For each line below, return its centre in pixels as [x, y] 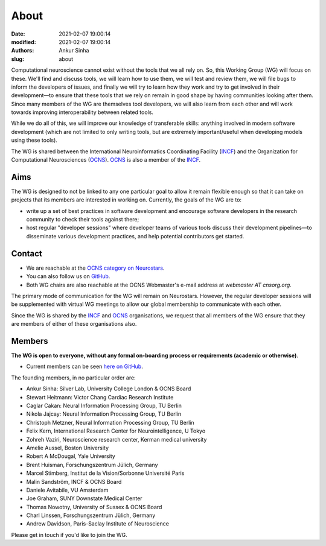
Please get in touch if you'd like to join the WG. [69, 535]
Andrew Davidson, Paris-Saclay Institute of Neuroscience [97, 524]
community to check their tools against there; [83, 220]
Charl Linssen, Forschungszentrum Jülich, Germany [91, 515]
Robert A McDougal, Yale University [71, 456]
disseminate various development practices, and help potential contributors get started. [135, 236]
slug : [18, 59]
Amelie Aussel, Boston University [67, 448]
